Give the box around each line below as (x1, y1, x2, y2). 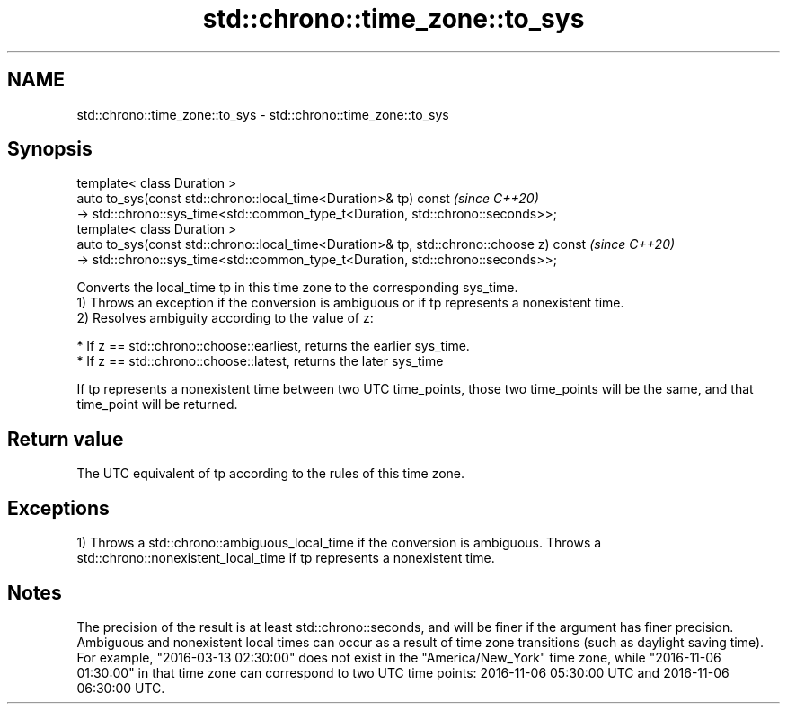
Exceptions (7, 496, 110, 520)
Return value (7, 427, 124, 450)
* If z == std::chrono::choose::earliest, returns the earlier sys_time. (76, 338, 470, 354)
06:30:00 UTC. (76, 680, 165, 696)
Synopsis (7, 138, 93, 161)
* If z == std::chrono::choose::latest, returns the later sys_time (76, 353, 444, 369)
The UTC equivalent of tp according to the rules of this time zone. (76, 466, 465, 482)
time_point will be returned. (76, 396, 238, 413)
